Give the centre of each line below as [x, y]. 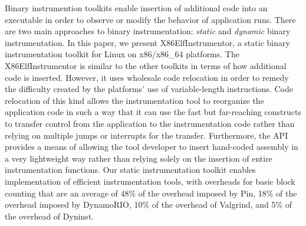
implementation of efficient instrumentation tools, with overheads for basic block [150, 181]
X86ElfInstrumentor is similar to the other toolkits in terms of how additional [146, 65]
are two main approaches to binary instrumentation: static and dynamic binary [148, 31]
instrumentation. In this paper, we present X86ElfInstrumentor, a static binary [147, 42]
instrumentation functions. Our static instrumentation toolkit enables [130, 170]
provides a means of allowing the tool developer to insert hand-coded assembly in [152, 147]
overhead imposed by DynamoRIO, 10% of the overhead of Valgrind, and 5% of [149, 204]
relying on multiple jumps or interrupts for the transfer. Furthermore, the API [147, 135]
